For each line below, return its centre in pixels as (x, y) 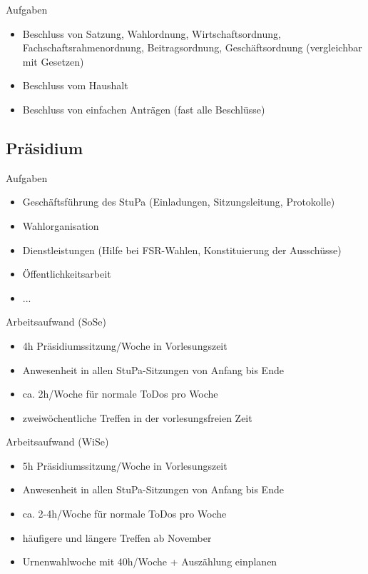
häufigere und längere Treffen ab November (117, 537)
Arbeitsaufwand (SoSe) (56, 322)
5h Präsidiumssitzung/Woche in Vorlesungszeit (125, 465)
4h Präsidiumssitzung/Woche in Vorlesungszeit (125, 345)
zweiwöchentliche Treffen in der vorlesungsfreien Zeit (137, 417)
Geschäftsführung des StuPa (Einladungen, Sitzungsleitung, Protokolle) (179, 202)
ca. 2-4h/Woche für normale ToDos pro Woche (124, 514)
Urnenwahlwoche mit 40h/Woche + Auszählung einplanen (150, 562)
